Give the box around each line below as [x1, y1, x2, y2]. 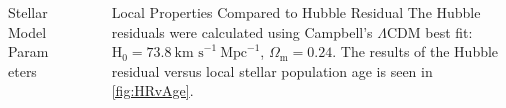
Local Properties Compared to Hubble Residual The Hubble [111, 2, 481, 22]
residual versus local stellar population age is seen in [111, 60, 433, 81]
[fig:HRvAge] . [111, 80, 194, 101]
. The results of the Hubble [332, 41, 499, 62]
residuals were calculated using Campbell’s [111, 21, 373, 42]
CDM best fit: [387, 21, 473, 42]
